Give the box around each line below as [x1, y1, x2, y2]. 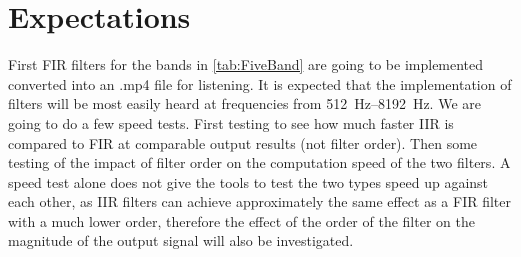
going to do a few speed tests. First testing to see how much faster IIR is [8, 112, 454, 133]
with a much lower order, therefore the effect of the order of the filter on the [8, 210, 475, 231]
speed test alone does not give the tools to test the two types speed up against [8, 171, 489, 192]
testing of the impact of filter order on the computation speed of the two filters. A [8, 152, 511, 173]
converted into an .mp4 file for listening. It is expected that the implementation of [8, 73, 512, 94]
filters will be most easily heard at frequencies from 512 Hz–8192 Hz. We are [8, 93, 481, 114]
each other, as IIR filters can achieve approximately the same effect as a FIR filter [8, 191, 512, 212]
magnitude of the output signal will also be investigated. [8, 230, 354, 251]
